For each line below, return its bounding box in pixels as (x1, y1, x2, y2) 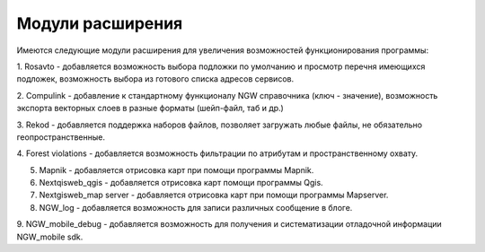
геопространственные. (16, 131, 105, 143)
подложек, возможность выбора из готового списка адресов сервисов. (16, 74, 295, 84)
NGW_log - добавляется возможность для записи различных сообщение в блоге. (39, 202, 353, 213)
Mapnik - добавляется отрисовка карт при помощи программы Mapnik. (39, 164, 314, 175)
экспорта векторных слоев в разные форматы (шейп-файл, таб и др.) (16, 103, 285, 114)
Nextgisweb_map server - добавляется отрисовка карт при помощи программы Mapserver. (39, 189, 389, 201)
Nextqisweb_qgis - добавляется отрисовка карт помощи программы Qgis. (39, 178, 323, 188)
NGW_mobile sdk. (16, 231, 84, 242)
